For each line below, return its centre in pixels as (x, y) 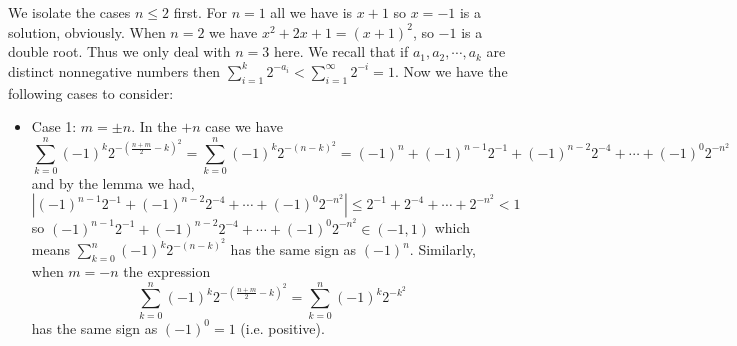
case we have (244, 126)
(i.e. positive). (282, 327)
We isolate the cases (69, 12)
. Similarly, (443, 249)
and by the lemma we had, (113, 182)
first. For (200, 12)
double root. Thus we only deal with (119, 51)
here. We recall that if (341, 51)
